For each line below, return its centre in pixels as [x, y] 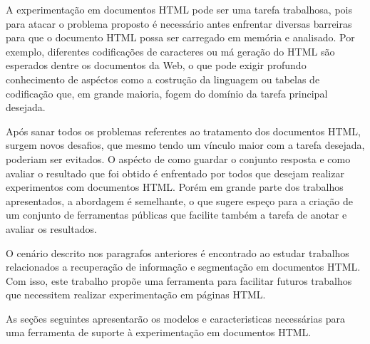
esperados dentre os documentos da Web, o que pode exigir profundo [156, 65]
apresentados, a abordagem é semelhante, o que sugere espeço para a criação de [180, 200]
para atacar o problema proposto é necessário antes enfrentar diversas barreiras [179, 23]
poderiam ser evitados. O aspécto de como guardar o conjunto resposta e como [178, 158]
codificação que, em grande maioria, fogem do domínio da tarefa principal [167, 93]
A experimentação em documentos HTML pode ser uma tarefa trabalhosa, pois [179, 9]
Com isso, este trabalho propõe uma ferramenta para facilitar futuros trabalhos [179, 280]
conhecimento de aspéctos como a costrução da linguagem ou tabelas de [163, 79]
